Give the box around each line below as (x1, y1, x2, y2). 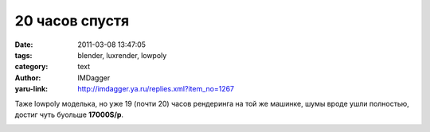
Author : (14, 72, 41, 83)
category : (14, 62, 49, 72)
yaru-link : (14, 84, 48, 94)
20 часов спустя (14, 12, 130, 29)
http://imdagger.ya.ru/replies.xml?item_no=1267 (77, 84, 235, 94)
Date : (14, 40, 33, 49)
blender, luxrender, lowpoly (77, 50, 167, 60)
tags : (14, 50, 33, 60)
